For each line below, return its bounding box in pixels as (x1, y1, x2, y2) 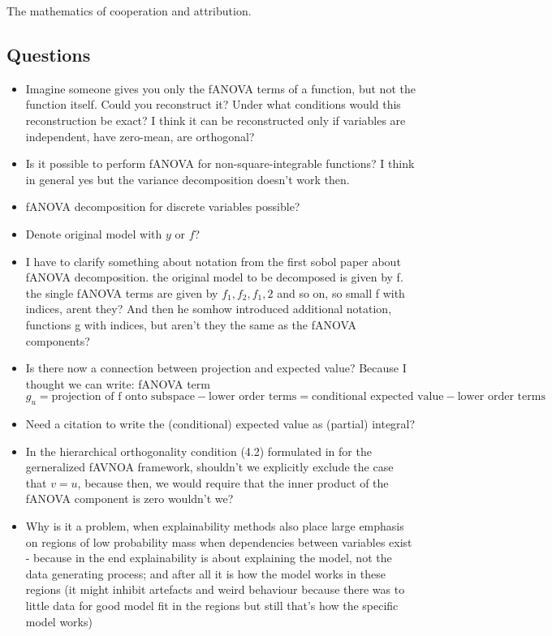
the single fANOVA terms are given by (25, 284, 218, 301)
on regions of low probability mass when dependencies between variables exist (25, 533, 412, 550)
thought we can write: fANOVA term (25, 375, 210, 392)
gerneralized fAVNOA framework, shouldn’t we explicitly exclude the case (25, 458, 394, 475)
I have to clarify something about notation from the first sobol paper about (25, 252, 401, 269)
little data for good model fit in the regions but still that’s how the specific (25, 597, 399, 614)
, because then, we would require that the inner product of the (77, 474, 389, 491)
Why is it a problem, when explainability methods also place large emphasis (25, 518, 404, 535)
